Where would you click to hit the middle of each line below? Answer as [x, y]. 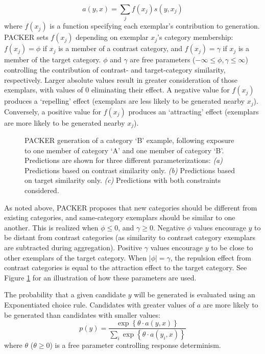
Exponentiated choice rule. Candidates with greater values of [100, 304]
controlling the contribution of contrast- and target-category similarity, [115, 69]
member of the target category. [53, 60]
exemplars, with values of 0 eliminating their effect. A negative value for [117, 90]
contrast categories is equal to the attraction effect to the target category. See [126, 267]
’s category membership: [195, 37]
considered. [42, 190]
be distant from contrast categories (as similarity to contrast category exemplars [130, 237]
